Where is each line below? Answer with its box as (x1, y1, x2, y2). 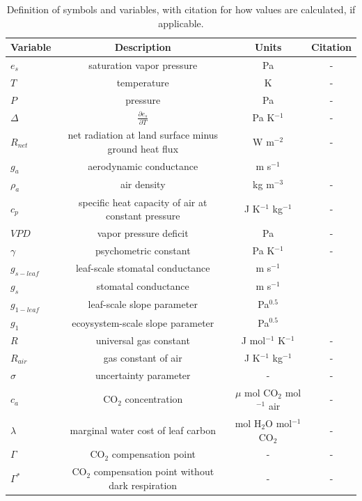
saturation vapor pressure (88, 58, 198, 72)
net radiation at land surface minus (68, 128, 219, 142)
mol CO (244, 385, 278, 399)
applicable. (158, 15, 204, 30)
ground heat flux (107, 141, 179, 155)
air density (120, 177, 166, 192)
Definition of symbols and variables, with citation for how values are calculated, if (6, 2, 356, 16)
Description (114, 40, 171, 54)
